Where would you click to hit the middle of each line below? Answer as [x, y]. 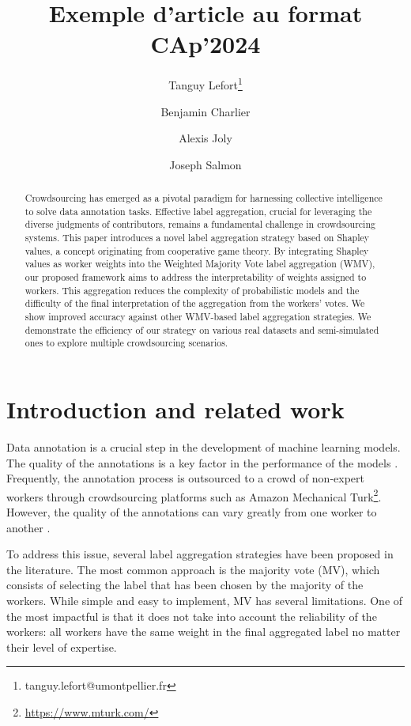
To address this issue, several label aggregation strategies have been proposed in [200, 554]
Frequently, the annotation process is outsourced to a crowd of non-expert [185, 478]
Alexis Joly [205, 138]
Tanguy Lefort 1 [205, 83]
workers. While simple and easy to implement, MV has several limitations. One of [205, 600]
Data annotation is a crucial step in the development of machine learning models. [204, 446]
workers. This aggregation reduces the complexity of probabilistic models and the [192, 290]
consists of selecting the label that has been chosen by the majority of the [185, 585]
